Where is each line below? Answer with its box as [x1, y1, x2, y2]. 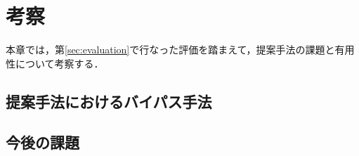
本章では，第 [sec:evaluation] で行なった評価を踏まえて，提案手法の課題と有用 [6, 42, 355, 57]
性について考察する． [6, 56, 104, 70]
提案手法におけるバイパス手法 [6, 90, 212, 112]
